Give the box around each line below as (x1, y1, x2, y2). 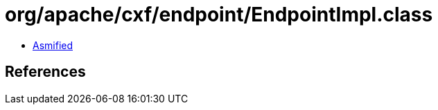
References (5, 63, 86, 81)
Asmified (33, 39, 73, 51)
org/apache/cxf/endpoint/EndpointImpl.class (5, 3, 433, 26)
